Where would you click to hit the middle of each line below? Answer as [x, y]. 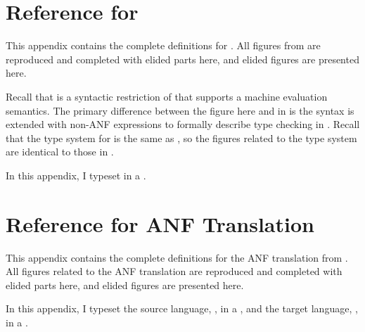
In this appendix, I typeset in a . [76, 175]
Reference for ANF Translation [160, 223]
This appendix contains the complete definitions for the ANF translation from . [177, 257]
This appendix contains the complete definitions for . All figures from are [163, 45]
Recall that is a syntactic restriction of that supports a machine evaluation [167, 96]
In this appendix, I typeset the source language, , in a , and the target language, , [182, 308]
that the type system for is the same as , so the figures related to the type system [181, 138]
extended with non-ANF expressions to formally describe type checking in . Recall [183, 124]
